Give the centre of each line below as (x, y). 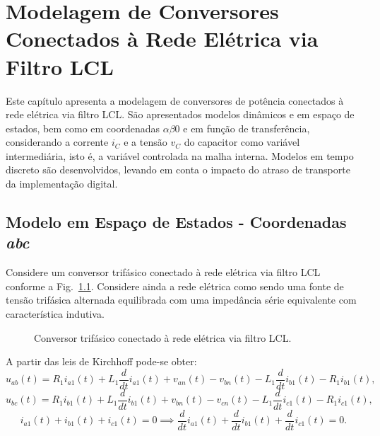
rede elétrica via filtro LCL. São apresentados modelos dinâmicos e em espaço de (180, 114)
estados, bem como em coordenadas (83, 128)
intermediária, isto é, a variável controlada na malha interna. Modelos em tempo (180, 155)
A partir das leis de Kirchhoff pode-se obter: (101, 361)
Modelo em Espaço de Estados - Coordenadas (176, 222)
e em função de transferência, (247, 128)
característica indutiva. (55, 314)
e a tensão (146, 142)
